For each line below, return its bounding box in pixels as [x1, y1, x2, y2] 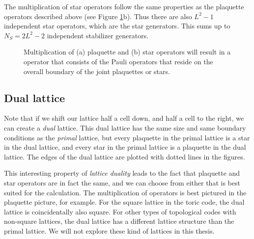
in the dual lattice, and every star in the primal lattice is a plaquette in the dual [4, 142, 246, 152]
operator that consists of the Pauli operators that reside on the [24, 56, 213, 66]
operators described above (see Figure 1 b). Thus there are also [4, 11, 192, 21]
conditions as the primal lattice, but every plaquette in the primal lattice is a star [4, 132, 250, 142]
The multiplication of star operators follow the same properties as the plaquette [4, 1, 244, 11]
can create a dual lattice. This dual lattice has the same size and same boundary [4, 122, 246, 133]
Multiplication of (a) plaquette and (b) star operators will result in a [24, 47, 231, 57]
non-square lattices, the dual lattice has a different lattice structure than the [4, 216, 234, 226]
